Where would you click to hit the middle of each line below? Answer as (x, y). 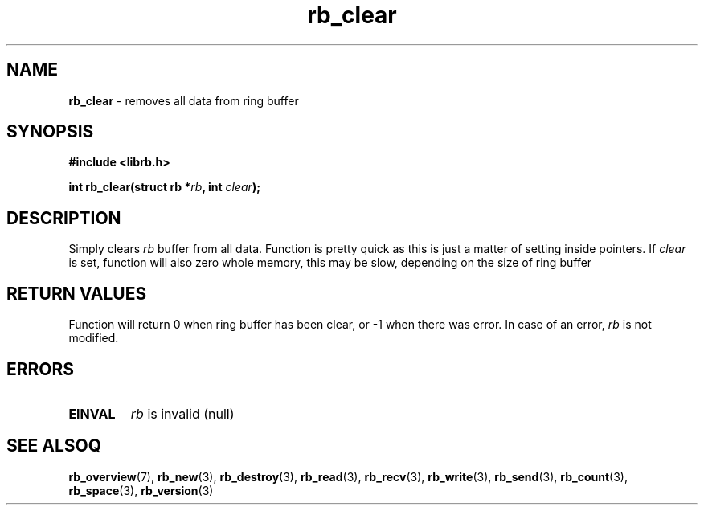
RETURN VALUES (77, 293)
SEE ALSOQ (54, 446)
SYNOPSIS (50, 132)
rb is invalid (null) (182, 413)
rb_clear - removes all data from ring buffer (184, 100)
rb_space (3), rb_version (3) (141, 490)
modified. (94, 338)
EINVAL (92, 413)
